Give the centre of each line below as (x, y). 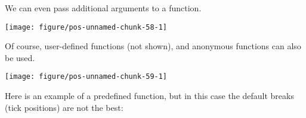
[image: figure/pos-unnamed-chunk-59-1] (86, 77)
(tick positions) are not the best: (64, 107)
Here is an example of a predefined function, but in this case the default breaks (149, 96)
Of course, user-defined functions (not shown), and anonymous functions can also (153, 46)
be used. (20, 57)
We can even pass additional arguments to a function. (103, 8)
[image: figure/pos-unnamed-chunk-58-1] (86, 27)
